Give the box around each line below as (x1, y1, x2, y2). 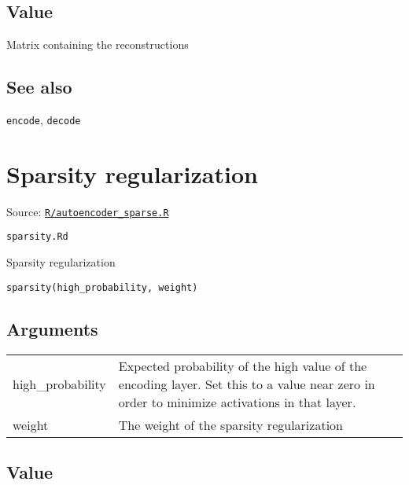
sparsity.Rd (6, 231, 68, 243)
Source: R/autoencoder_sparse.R (6, 203, 169, 219)
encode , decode (6, 112, 81, 127)
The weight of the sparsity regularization (118, 415, 343, 434)
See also (6, 75, 72, 99)
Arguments (6, 316, 98, 340)
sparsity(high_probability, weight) (6, 281, 198, 293)
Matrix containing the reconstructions (6, 36, 189, 53)
